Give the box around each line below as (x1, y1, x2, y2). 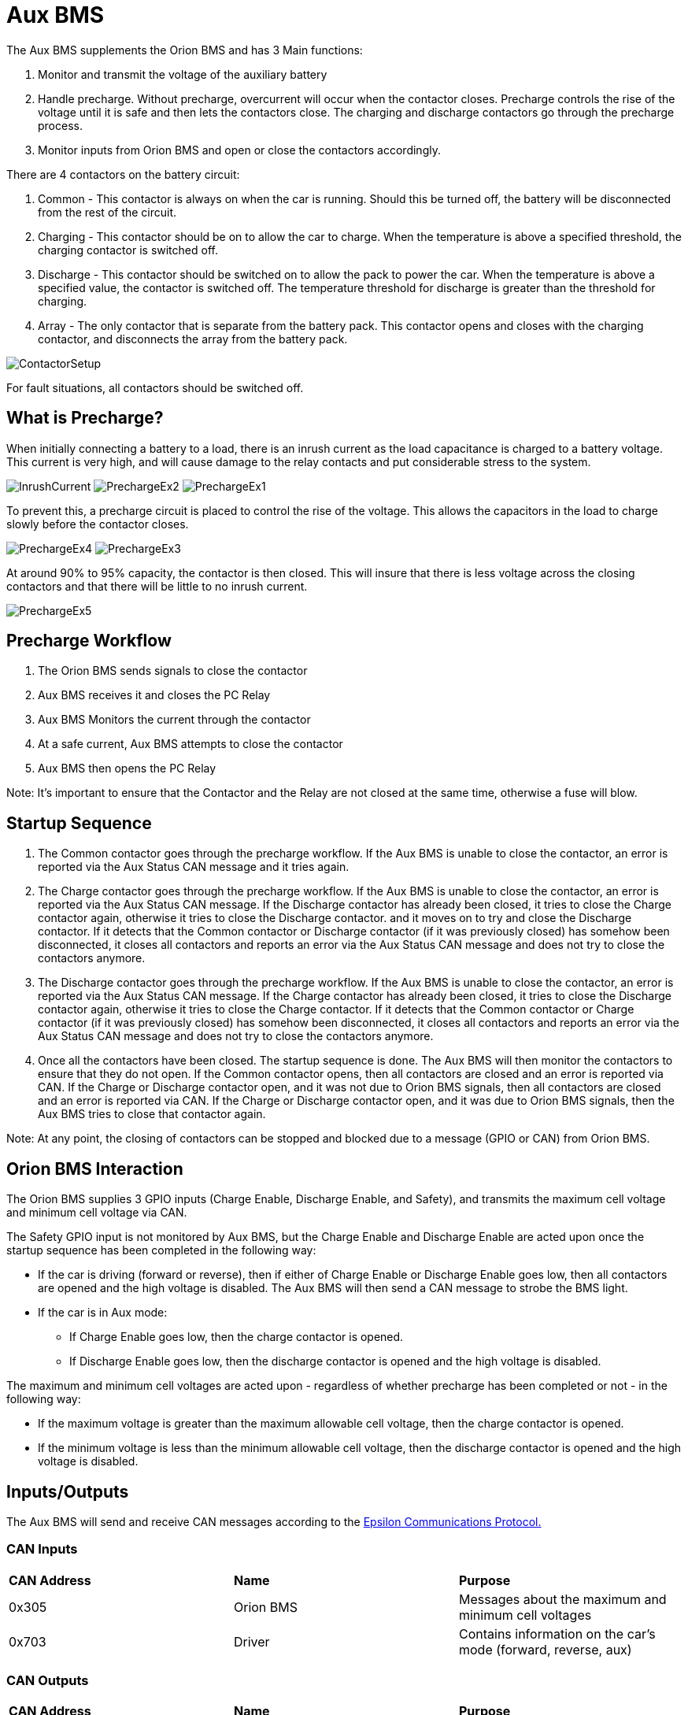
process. (38, 118, 83, 132)
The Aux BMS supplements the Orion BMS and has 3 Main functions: (6, 43, 363, 57)
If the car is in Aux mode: (38, 1306, 168, 1320)
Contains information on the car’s (458, 1625, 656, 1642)
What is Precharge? (6, 408, 164, 428)
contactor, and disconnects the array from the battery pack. (38, 332, 348, 346)
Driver (233, 1633, 270, 1650)
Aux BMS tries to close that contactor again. (38, 1107, 266, 1121)
